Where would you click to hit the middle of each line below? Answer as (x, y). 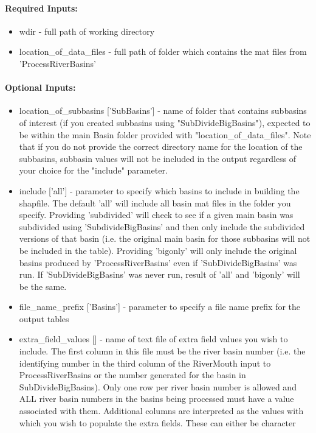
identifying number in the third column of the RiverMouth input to (145, 363)
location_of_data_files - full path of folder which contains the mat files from (163, 51)
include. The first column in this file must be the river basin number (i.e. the (162, 351)
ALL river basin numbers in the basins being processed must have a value (156, 399)
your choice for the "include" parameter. (93, 170)
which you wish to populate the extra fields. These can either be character (157, 422)
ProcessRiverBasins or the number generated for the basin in (132, 375)
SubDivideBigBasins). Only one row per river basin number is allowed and (158, 386)
